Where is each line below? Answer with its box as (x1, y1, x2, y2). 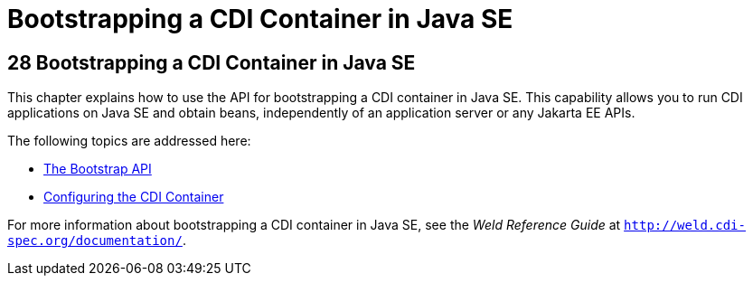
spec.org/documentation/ (7, 233, 183, 249)
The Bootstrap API (43, 161, 152, 177)
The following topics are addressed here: (7, 133, 251, 149)
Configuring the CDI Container (43, 189, 224, 205)
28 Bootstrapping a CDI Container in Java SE (7, 51, 416, 74)
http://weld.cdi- (624, 218, 746, 233)
